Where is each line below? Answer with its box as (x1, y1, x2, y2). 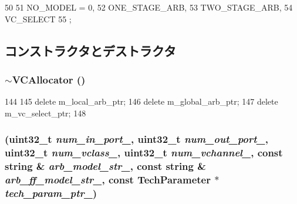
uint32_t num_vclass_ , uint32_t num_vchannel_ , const (5, 145, 283, 160)
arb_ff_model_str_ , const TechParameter (5, 172, 211, 187)
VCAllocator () (12, 72, 86, 86)
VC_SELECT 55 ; (5, 12, 72, 25)
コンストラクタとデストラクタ (5, 41, 176, 59)
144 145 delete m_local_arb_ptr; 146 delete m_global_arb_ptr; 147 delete (5, 95, 278, 108)
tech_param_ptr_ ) (5, 185, 97, 200)
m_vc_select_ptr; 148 (5, 106, 86, 119)
